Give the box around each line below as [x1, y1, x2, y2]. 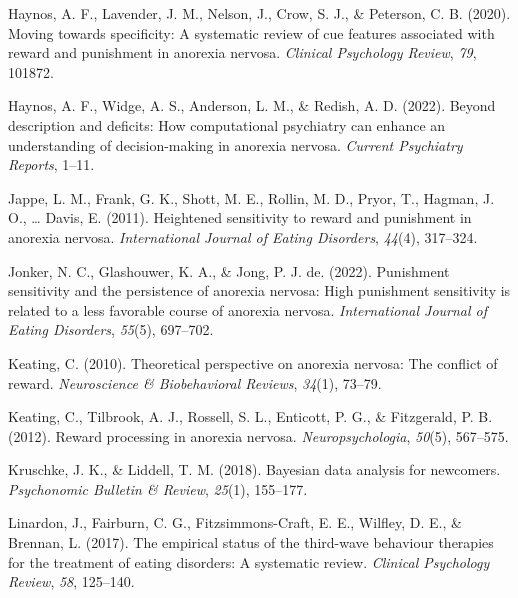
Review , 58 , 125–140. [8, 571, 135, 592]
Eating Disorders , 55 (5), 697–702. [8, 319, 214, 340]
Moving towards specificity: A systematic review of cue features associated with [8, 22, 495, 43]
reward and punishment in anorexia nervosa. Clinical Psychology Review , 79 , [8, 42, 477, 63]
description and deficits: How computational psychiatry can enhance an [8, 114, 446, 135]
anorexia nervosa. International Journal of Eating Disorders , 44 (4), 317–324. [8, 226, 478, 247]
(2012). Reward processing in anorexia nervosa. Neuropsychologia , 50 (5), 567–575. [8, 425, 509, 446]
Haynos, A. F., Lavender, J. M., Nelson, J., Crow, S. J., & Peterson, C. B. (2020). [8, 3, 511, 23]
